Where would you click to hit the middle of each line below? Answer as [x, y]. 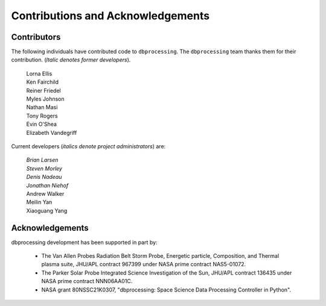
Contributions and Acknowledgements [110, 16]
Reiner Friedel [43, 90]
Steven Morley [44, 168]
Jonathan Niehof [47, 185]
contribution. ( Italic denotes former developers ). [71, 60]
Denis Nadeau [44, 177]
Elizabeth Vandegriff [52, 133]
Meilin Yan [39, 202]
